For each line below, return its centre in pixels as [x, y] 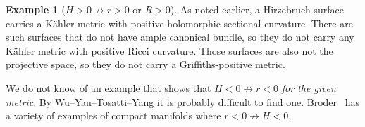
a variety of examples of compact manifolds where [113, 115]
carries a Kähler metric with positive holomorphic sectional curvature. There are [179, 23]
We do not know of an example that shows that [109, 87]
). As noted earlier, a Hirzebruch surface [257, 9]
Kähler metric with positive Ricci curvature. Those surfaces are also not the [169, 50]
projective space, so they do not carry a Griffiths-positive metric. [146, 64]
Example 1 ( [36, 9]
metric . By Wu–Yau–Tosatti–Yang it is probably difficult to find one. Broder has [182, 101]
